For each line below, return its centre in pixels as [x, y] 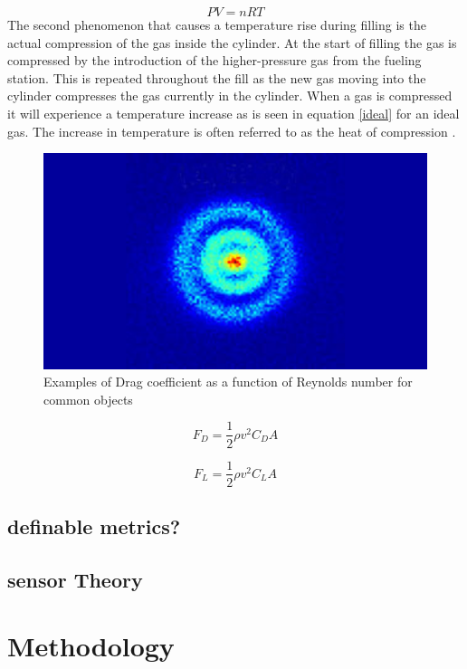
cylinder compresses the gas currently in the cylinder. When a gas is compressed [230, 96]
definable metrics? [94, 526]
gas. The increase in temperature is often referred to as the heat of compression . [232, 131]
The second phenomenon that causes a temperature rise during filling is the [217, 24]
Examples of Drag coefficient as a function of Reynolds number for [228, 382]
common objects [88, 399]
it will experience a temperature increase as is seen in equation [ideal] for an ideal [233, 113]
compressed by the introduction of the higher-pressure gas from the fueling [214, 60]
